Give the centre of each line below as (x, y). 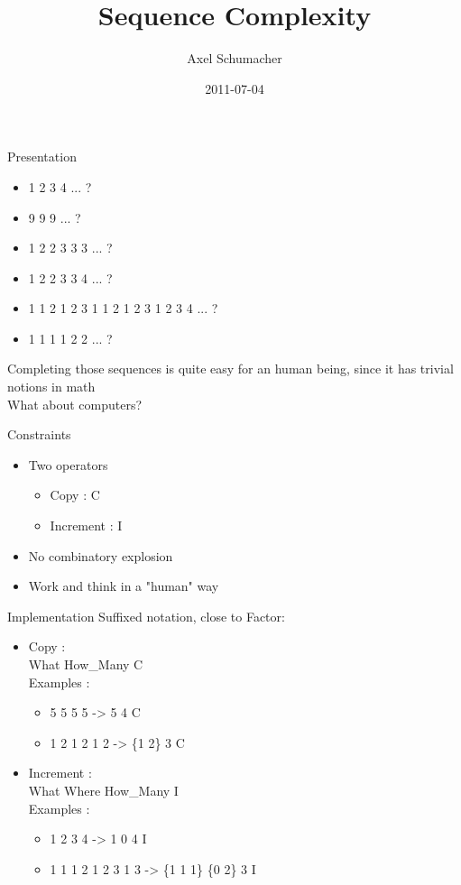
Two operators (68, 464)
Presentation (42, 157)
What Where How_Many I (103, 790)
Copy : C (75, 495)
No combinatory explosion (101, 555)
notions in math (51, 387)
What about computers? (75, 404)
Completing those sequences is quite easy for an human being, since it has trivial (230, 369)
